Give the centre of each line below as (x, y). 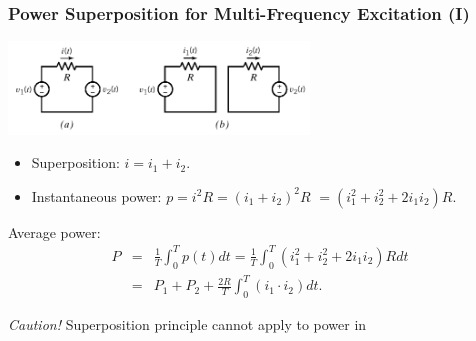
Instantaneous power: (96, 195)
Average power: (54, 231)
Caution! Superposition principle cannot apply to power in (187, 324)
